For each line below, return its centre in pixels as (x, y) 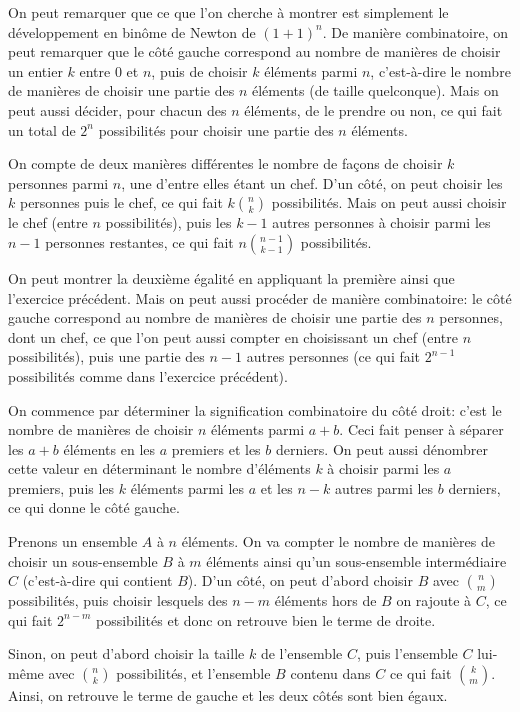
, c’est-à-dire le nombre (440, 70)
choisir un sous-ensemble (83, 560)
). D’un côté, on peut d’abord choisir (300, 580)
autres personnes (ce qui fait (333, 356)
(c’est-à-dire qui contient (97, 580)
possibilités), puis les (168, 222)
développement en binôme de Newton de (132, 31)
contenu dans (330, 673)
